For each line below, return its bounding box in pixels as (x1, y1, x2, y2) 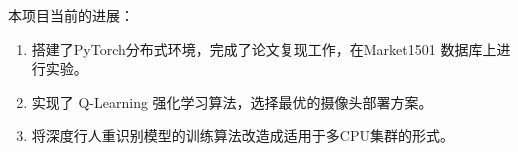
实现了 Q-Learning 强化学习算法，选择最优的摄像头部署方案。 (31, 91, 433, 112)
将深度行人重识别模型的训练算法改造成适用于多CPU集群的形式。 (31, 125, 454, 146)
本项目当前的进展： (8, 5, 134, 25)
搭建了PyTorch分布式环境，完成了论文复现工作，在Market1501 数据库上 (31, 38, 497, 59)
